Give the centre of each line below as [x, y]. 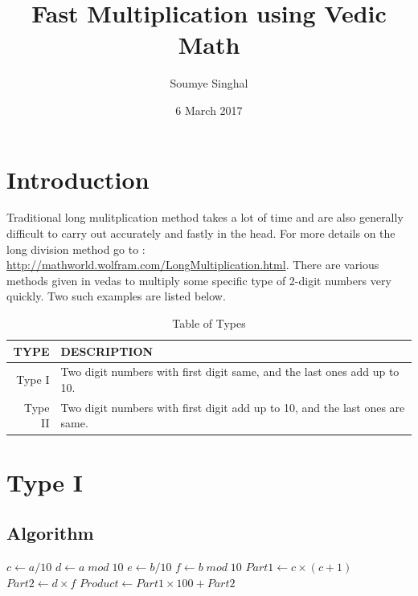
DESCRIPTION [107, 351]
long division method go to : [76, 249]
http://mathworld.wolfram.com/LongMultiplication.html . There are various [193, 265]
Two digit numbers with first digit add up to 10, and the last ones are [233, 407]
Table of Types [209, 323]
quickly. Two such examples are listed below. [116, 296]
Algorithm [50, 533]
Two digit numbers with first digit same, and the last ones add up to [230, 371]
